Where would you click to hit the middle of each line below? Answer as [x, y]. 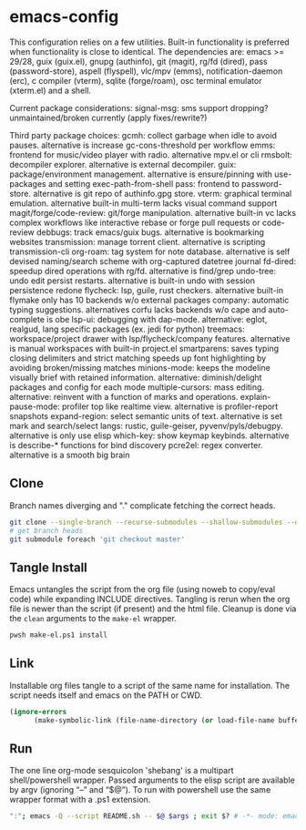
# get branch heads [46, 530]
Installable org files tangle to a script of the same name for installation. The [149, 685]
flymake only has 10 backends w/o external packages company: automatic [149, 300]
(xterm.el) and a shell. [51, 90]
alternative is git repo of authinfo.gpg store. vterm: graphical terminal [163, 193]
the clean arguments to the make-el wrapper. [93, 619]
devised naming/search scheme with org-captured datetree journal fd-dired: [153, 261]
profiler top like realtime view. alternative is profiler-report [170, 406]
